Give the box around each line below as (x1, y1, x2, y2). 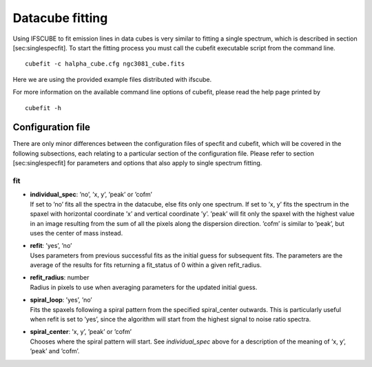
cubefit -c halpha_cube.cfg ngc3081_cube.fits (25, 60, 185, 68)
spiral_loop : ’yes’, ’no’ (30, 296, 92, 304)
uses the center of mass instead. (30, 229, 123, 237)
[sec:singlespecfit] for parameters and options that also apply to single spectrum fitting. (12, 159, 262, 167)
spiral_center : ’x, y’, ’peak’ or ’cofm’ (30, 328, 132, 336)
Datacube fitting (12, 10, 108, 25)
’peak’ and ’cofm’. (30, 347, 80, 355)
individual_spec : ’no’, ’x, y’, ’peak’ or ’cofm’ (30, 190, 153, 199)
